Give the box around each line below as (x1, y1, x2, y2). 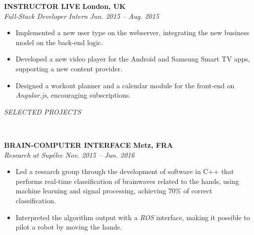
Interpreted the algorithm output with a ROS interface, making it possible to (15, 212, 250, 222)
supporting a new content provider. (15, 63, 123, 73)
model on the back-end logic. (15, 37, 103, 47)
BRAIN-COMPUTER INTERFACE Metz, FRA (4, 139, 173, 150)
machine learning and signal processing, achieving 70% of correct (15, 185, 212, 196)
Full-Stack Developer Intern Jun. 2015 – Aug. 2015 (4, 10, 159, 21)
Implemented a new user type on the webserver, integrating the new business (15, 27, 250, 38)
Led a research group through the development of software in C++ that (15, 166, 234, 176)
